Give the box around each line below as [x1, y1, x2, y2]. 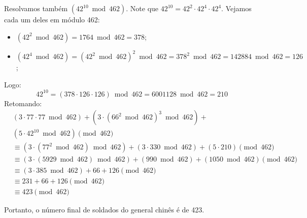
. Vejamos [221, 3, 252, 13]
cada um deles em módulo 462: [4, 14, 100, 24]
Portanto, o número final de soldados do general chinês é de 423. [4, 204, 204, 214]
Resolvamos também [4, 3, 68, 13]
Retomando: [4, 98, 42, 108]
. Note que [126, 3, 159, 13]
